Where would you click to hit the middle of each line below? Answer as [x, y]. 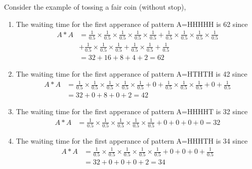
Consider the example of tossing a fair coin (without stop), [95, 7]
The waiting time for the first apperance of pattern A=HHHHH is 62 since [132, 24]
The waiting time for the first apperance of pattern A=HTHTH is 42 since [132, 73]
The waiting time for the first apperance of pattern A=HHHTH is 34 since [132, 140]
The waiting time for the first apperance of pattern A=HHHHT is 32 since [132, 111]
